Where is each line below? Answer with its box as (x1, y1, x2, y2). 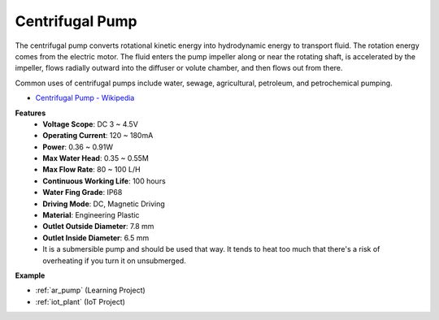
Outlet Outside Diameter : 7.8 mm (42, 222, 154, 231)
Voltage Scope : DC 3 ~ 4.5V (42, 119, 138, 129)
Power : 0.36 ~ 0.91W (42, 142, 114, 152)
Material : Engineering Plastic (42, 210, 140, 220)
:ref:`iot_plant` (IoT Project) (35, 296, 126, 306)
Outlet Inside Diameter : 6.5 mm (42, 232, 150, 243)
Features (15, 108, 46, 118)
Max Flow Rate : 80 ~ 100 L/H (42, 165, 141, 175)
